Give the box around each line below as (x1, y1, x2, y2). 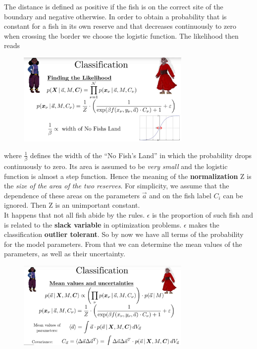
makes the (189, 219, 219, 230)
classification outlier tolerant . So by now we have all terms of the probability (4, 229, 244, 239)
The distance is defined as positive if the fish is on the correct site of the (4, 1, 223, 11)
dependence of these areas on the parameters (4, 190, 140, 200)
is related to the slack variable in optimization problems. (4, 219, 182, 230)
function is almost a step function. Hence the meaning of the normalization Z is (4, 171, 252, 181)
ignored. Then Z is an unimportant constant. (4, 200, 140, 210)
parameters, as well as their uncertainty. (4, 248, 125, 259)
